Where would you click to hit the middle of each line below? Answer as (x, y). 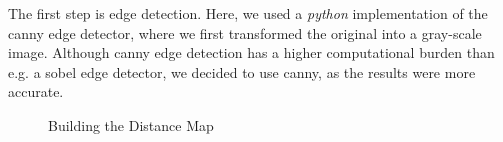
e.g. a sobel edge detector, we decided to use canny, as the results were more (242, 71)
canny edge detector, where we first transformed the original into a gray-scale (245, 32)
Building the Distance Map (131, 124)
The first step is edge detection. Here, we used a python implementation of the (248, 13)
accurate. (36, 91)
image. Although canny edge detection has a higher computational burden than (251, 52)
